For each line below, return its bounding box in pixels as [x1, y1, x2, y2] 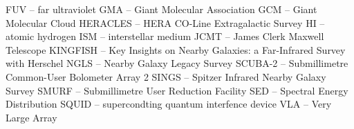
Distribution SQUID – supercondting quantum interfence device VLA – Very [6, 97, 332, 111]
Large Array [6, 110, 57, 124]
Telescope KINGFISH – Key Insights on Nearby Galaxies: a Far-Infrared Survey [6, 42, 346, 57]
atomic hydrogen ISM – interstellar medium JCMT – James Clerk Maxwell [6, 29, 324, 43]
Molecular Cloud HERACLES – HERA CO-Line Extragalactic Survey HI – [6, 15, 325, 30]
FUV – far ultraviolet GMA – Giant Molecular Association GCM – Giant [6, 2, 317, 16]
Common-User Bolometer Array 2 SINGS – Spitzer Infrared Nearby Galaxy [6, 69, 326, 83]
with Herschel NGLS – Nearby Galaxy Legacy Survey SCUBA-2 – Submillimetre [6, 56, 348, 70]
